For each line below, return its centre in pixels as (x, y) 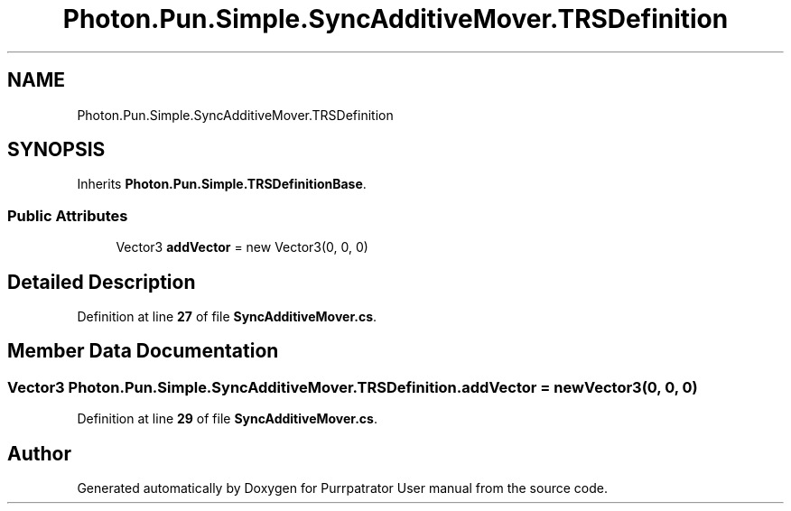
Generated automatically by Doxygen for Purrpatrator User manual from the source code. (342, 488)
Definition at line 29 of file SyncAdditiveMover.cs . (227, 419)
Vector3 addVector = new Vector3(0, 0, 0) (242, 247)
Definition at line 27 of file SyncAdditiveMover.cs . (227, 317)
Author (39, 453)
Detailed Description (102, 282)
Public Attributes (68, 215)
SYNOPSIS (56, 150)
